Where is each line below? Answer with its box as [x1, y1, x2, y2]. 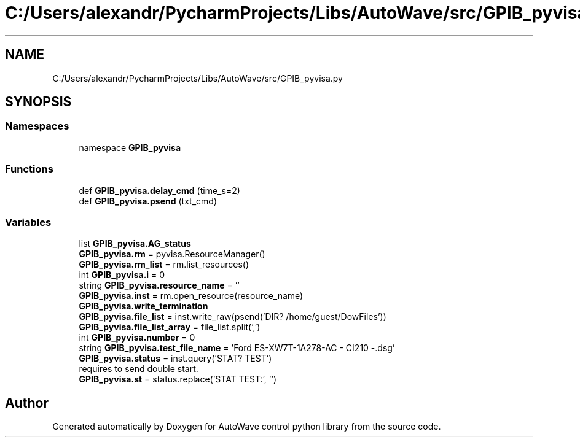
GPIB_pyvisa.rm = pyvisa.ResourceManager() [79, 249, 265, 260]
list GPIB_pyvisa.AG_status [79, 238, 191, 249]
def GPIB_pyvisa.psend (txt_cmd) [79, 195, 217, 206]
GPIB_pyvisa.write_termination [79, 301, 208, 312]
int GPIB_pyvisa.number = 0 [79, 332, 195, 343]
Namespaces [5, 120, 69, 133]
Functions [5, 163, 53, 176]
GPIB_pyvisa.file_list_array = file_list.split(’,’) [79, 322, 261, 333]
